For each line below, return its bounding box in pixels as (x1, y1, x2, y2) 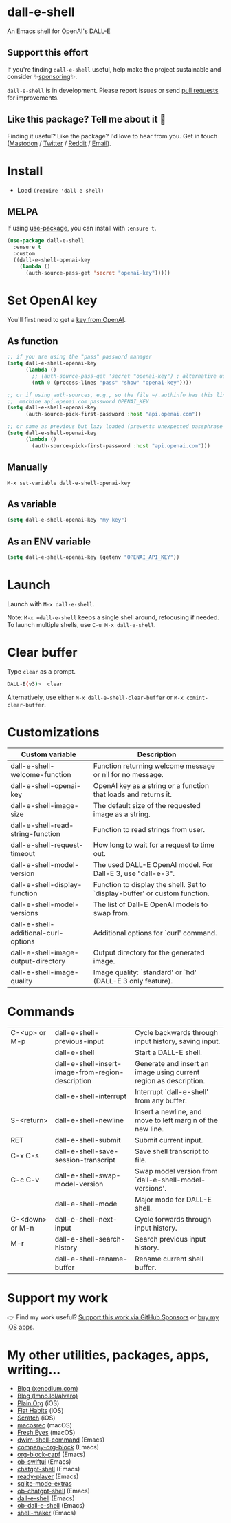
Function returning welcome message (93, 761, 215, 771)
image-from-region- (54, 1067, 124, 1077)
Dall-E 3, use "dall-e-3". (93, 869, 175, 878)
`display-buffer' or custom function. (93, 888, 210, 898)
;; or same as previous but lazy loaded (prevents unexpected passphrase (7, 423, 223, 430)
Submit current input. (135, 1135, 203, 1144)
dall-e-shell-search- (54, 1234, 126, 1244)
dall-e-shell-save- (54, 1147, 119, 1156)
